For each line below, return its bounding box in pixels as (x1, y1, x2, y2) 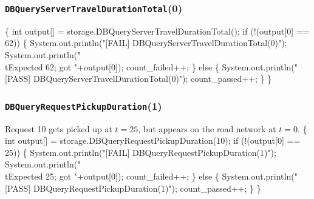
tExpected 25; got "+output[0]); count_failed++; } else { (5, 169, 219, 182)
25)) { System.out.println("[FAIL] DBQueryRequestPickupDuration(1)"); (5, 146, 276, 158)
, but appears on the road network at (138, 122, 276, 135)
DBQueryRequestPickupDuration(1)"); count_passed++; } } (33, 181, 261, 194)
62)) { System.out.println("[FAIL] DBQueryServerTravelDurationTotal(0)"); (5, 36, 287, 49)
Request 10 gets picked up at (5, 122, 112, 135)
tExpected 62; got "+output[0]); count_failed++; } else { (5, 60, 219, 73)
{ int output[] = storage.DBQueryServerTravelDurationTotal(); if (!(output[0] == (5, 24, 310, 37)
